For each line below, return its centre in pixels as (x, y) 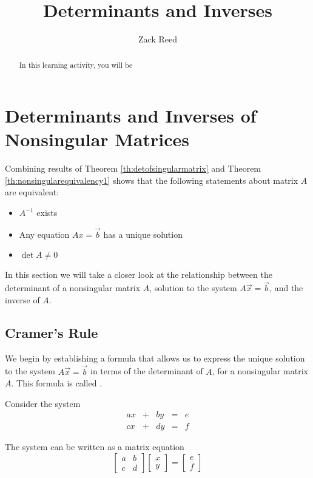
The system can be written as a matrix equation (95, 447)
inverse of (22, 299)
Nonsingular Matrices (97, 139)
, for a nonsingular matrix (260, 371)
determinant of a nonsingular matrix (73, 288)
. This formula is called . (57, 383)
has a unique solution (143, 234)
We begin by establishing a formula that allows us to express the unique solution (155, 358)
